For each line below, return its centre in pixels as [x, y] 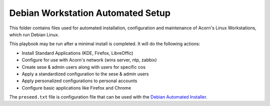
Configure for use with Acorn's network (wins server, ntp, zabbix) [89, 60]
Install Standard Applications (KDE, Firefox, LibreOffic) [77, 53]
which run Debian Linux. [34, 34]
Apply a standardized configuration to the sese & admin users [85, 74]
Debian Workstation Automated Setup [90, 13]
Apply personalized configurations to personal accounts [79, 81]
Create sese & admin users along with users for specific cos [84, 67]
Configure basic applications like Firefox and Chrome [76, 88]
